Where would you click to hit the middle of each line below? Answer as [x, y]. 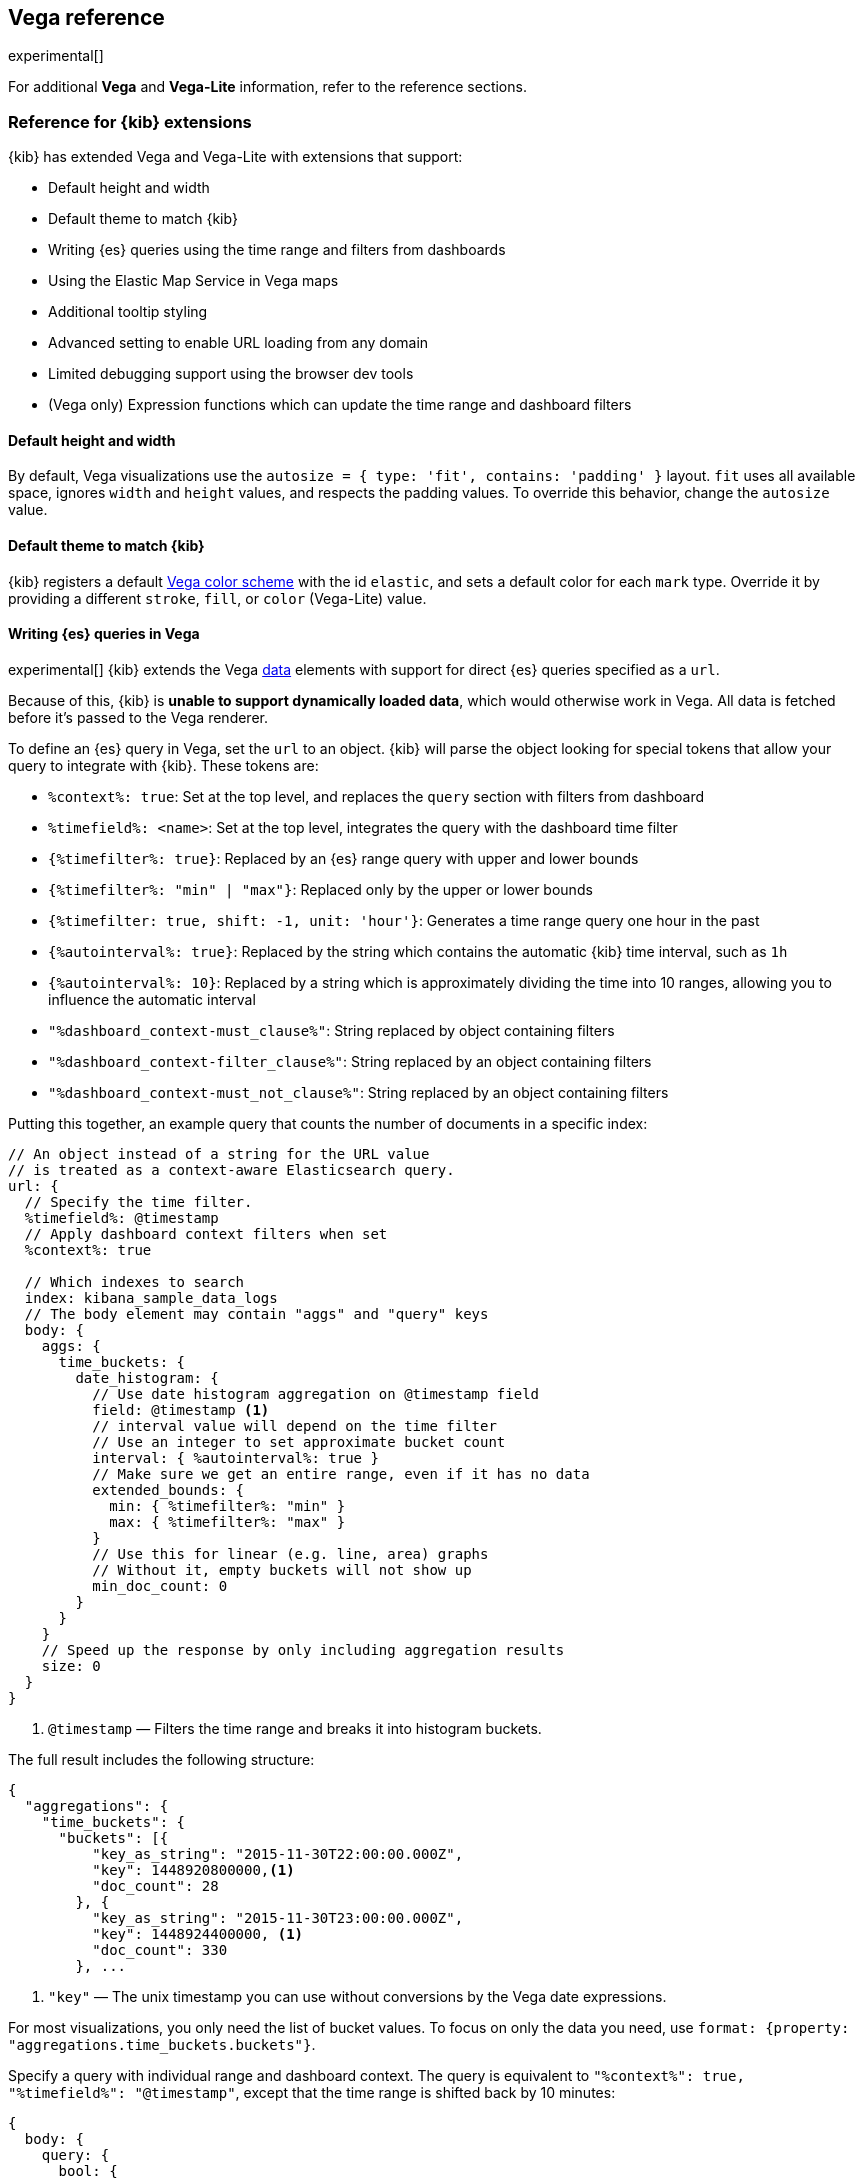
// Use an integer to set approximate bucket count [299, 1441]
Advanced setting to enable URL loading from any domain [238, 343]
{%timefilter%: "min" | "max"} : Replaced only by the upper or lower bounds [320, 889]
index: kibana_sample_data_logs [151, 1297]
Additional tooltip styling [128, 312]
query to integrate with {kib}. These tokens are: [163, 765]
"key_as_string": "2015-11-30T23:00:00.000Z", [278, 1917]
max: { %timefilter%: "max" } [227, 1521]
